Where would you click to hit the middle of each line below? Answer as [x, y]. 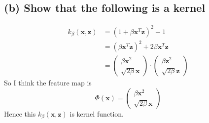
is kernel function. [97, 113]
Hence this [20, 113]
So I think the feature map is [48, 83]
